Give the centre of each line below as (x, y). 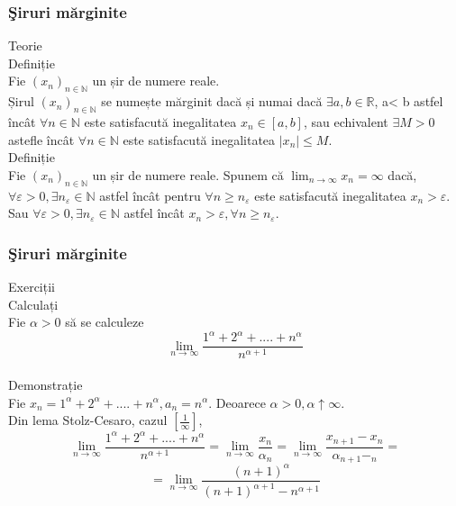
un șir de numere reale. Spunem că (188, 174)
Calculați (33, 304)
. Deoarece (237, 402)
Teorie (25, 45)
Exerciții (32, 286)
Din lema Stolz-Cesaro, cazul (88, 420)
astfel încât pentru (150, 195)
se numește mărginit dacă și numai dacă (212, 101)
